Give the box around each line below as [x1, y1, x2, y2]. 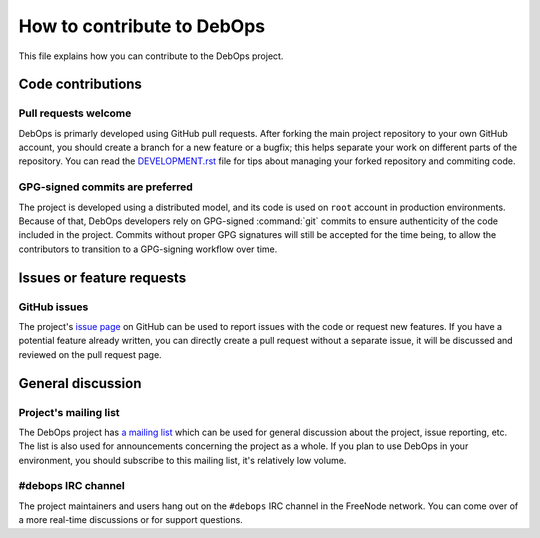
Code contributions [18, 76, 142, 93]
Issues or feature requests [18, 269, 187, 286]
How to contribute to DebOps [18, 15, 265, 37]
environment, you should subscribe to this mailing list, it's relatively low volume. [18, 454, 347, 466]
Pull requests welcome [18, 106, 132, 120]
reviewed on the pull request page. [18, 348, 162, 360]
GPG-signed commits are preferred [18, 180, 194, 194]
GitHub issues [18, 300, 89, 314]
